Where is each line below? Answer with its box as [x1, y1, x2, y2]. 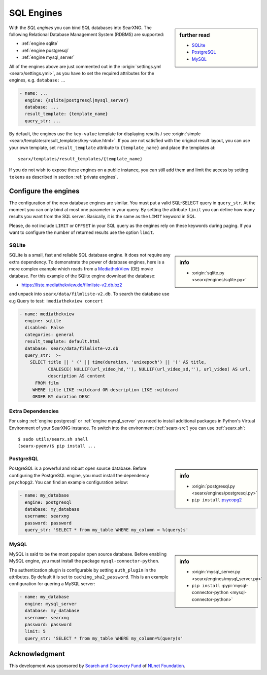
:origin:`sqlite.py [192, 269, 225, 276]
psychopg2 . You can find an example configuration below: [9, 479, 128, 486]
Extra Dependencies [9, 408, 59, 414]
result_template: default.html [25, 338, 100, 344]
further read [179, 32, 210, 38]
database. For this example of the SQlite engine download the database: [9, 273, 156, 279]
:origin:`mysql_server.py [192, 569, 241, 575]
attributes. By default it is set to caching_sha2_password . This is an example [9, 574, 168, 580]
